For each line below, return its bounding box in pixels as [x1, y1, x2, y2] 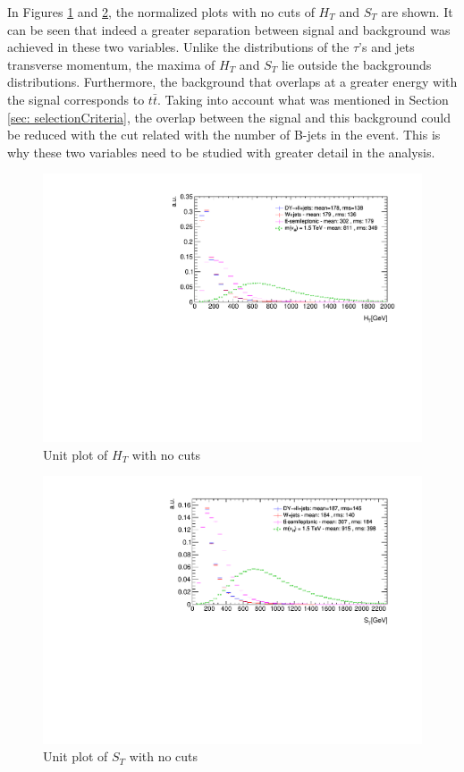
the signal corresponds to [7, 89, 145, 108]
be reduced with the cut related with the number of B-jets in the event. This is [7, 125, 441, 144]
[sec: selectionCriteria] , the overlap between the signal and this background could [7, 107, 451, 126]
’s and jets [359, 38, 415, 56]
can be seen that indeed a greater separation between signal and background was [7, 20, 451, 38]
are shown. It [381, 3, 453, 21]
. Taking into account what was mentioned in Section [156, 89, 449, 108]
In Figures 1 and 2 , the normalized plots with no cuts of [7, 3, 315, 21]
